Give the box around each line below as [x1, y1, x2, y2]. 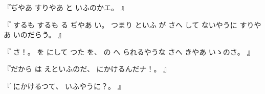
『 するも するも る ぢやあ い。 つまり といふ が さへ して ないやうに [4, 19, 237, 30]
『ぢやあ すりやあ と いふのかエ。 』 [4, 2, 128, 12]
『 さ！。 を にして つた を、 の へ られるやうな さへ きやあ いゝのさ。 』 [4, 46, 254, 57]
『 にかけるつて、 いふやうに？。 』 [4, 80, 125, 91]
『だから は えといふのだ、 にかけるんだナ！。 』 [4, 63, 171, 74]
